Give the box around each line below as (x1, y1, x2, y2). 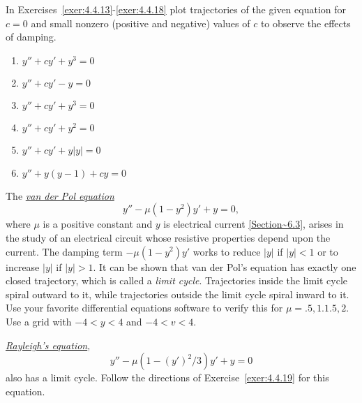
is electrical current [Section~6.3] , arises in (163, 217, 344, 231)
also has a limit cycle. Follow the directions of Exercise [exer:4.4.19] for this (6, 370, 329, 385)
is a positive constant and (43, 217, 153, 231)
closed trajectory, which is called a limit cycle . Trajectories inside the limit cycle (6, 273, 348, 288)
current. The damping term (6, 244, 123, 258)
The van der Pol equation (6, 188, 114, 203)
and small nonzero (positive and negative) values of (31, 15, 250, 30)
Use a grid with (6, 314, 72, 328)
